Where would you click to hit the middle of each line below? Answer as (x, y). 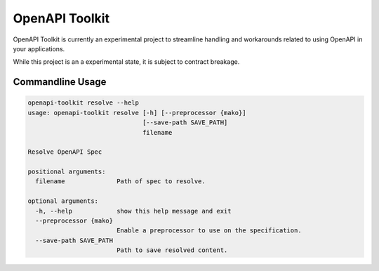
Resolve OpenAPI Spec (65, 152)
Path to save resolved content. (172, 250)
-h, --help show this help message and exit (133, 211)
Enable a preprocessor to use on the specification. (209, 231)
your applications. (39, 48)
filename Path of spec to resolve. (121, 181)
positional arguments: (67, 172)
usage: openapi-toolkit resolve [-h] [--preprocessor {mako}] (137, 113)
